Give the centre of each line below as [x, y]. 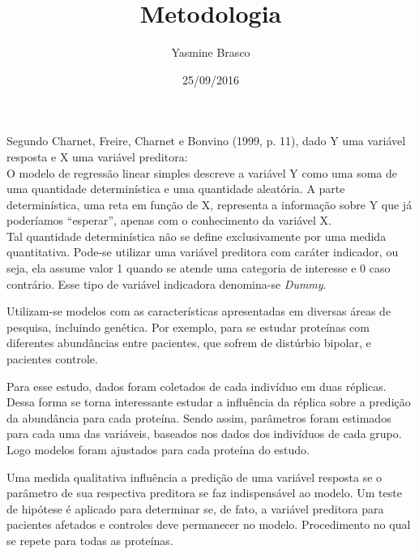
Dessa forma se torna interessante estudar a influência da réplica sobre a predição [209, 402]
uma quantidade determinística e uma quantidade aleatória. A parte [176, 189]
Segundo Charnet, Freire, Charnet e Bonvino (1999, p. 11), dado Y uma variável [206, 141]
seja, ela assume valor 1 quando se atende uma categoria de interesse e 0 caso [199, 268]
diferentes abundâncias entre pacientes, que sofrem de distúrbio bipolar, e [189, 343]
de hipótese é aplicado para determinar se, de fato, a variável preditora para [195, 508]
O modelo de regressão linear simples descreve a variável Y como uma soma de [202, 172]
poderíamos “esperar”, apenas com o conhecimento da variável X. [169, 220]
